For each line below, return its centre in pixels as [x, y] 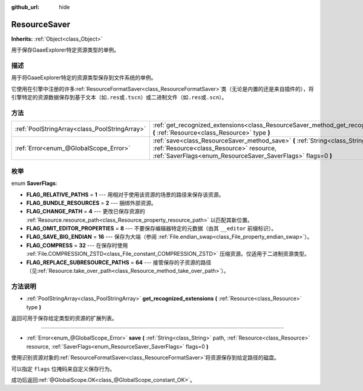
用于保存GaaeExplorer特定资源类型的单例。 [65, 50]
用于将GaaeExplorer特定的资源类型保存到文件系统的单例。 [84, 78]
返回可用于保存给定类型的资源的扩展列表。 [64, 318]
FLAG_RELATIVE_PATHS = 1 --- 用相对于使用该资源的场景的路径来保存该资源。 [125, 195]
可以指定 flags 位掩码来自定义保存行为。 [63, 369]
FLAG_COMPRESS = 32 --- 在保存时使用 [77, 245]
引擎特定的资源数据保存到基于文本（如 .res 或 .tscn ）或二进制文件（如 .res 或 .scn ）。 [119, 98]
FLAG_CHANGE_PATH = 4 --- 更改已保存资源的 [86, 212]
